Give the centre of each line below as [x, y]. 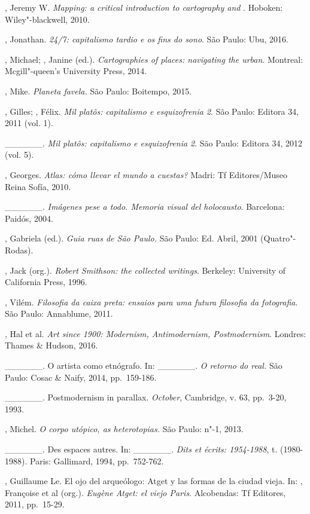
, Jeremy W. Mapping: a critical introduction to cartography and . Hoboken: [144, 7]
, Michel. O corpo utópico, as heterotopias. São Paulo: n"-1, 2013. [124, 429]
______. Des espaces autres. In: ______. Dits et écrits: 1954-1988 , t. [141, 449]
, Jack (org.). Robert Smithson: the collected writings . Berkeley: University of [145, 270]
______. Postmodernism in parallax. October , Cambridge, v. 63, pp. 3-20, [146, 397]
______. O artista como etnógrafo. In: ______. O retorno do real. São [144, 365]
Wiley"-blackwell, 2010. [47, 19]
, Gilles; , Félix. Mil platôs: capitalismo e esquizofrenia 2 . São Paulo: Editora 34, [152, 111]
